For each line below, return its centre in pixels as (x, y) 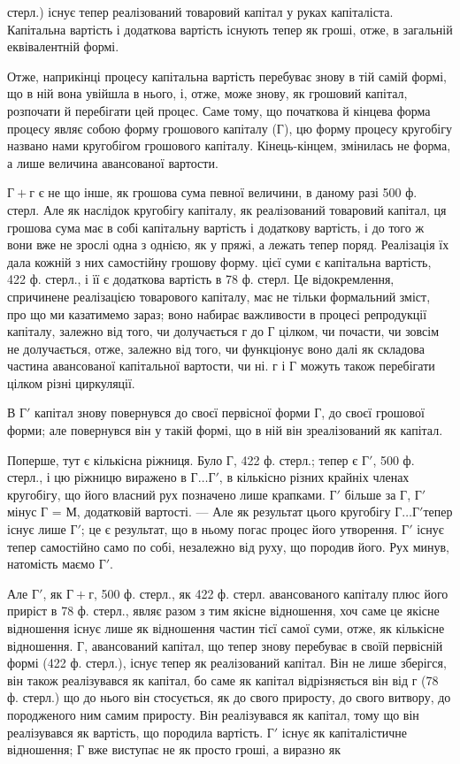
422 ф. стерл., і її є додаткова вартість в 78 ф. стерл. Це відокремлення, (201, 279)
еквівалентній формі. (63, 46)
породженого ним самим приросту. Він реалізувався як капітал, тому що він (213, 714)
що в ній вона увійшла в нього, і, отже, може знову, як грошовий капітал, (207, 93)
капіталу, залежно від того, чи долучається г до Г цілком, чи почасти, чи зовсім (223, 331)
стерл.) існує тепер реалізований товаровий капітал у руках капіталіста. (200, 11)
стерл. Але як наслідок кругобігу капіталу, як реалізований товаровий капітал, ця (227, 209)
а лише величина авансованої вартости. (113, 162)
